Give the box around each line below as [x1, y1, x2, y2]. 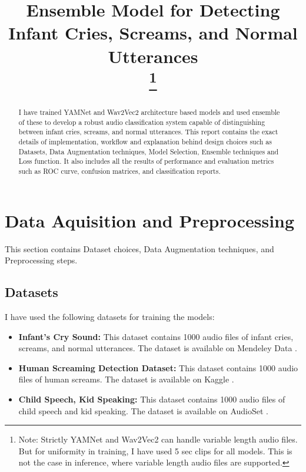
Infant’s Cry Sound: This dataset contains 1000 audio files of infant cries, [18, 330, 294, 342]
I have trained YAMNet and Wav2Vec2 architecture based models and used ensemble [18, 107, 280, 117]
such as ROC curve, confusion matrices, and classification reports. [18, 166, 221, 176]
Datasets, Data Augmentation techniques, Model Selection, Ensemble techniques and [18, 146, 279, 156]
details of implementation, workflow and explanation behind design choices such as [18, 137, 272, 147]
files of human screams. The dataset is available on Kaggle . [18, 373, 234, 385]
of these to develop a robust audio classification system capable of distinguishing [18, 117, 265, 127]
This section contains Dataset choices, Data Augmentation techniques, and [5, 242, 274, 255]
